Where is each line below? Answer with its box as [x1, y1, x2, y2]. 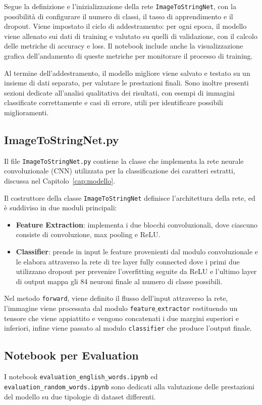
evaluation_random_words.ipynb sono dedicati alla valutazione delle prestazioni [4, 381, 254, 391]
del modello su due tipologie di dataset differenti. [4, 391, 156, 401]
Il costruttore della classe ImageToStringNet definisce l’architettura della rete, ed [4, 192, 255, 203]
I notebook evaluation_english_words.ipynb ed [4, 371, 158, 382]
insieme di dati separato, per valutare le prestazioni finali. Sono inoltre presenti [4, 77, 249, 88]
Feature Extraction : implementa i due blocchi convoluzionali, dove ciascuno [16, 219, 258, 230]
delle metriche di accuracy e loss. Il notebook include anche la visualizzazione [4, 40, 243, 51]
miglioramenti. [4, 107, 49, 117]
